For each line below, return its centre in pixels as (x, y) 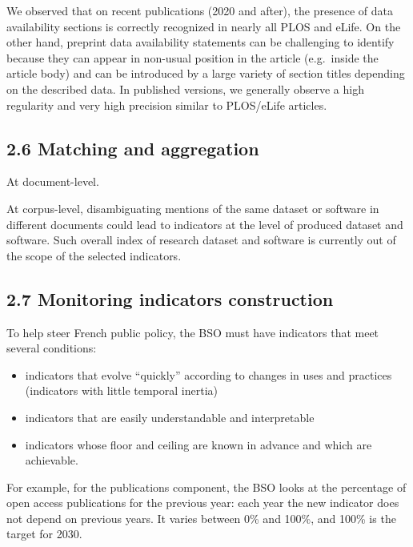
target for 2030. (44, 534)
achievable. (52, 460)
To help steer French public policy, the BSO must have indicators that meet (193, 332)
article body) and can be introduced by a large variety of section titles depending (206, 73)
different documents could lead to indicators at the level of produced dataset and (205, 224)
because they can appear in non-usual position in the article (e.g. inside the (192, 57)
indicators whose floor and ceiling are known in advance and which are (198, 444)
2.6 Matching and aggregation (133, 148)
